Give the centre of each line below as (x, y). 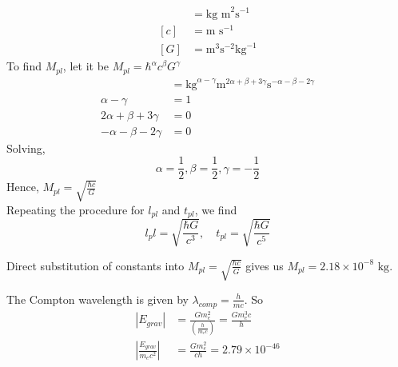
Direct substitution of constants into (96, 265)
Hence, (23, 187)
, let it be (86, 66)
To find (24, 66)
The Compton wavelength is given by (98, 299)
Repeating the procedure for (76, 209)
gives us (265, 265)
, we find (216, 209)
